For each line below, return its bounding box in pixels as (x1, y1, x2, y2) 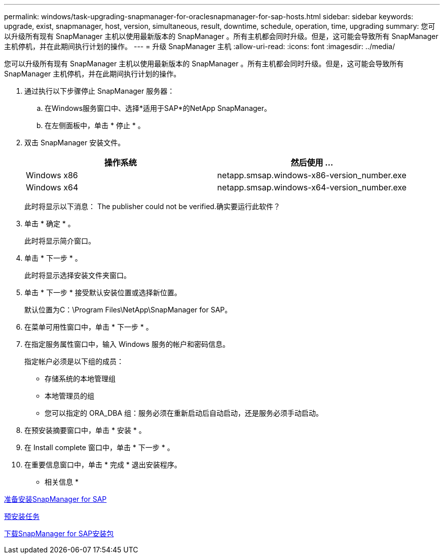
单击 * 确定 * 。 (24, 219, 75, 228)
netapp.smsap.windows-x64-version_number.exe (217, 182, 407, 192)
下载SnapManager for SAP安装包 (4, 529, 114, 538)
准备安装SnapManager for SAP (4, 495, 107, 503)
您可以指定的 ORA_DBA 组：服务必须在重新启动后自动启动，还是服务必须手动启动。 (45, 409, 323, 417)
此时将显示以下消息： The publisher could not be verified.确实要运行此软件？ (24, 202, 280, 211)
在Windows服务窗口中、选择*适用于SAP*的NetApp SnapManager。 (45, 104, 272, 112)
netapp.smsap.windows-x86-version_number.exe (217, 170, 406, 180)
